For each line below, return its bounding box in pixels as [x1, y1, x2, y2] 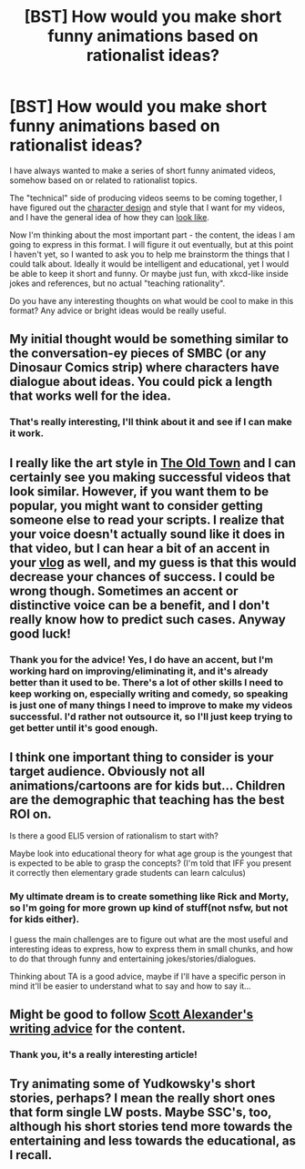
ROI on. [9, 806, 52, 821]
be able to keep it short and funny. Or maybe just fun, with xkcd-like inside [9, 268, 290, 279]
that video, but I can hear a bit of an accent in [9, 540, 270, 556]
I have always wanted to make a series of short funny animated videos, [9, 165, 276, 176]
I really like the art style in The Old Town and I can [9, 455, 296, 471]
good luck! [9, 625, 71, 641]
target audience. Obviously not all [9, 763, 206, 779]
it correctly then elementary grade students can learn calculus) [9, 868, 246, 879]
